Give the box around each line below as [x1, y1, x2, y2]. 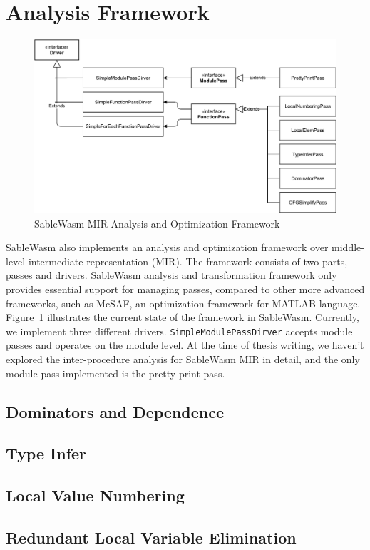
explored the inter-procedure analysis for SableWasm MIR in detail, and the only [6, 352, 360, 366]
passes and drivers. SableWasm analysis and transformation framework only [6, 268, 337, 282]
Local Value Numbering [6, 484, 185, 506]
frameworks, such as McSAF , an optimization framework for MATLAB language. [6, 295, 361, 310]
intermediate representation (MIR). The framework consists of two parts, [28, 253, 348, 268]
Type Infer [6, 442, 87, 464]
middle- [332, 240, 364, 255]
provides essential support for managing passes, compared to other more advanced [6, 281, 365, 296]
